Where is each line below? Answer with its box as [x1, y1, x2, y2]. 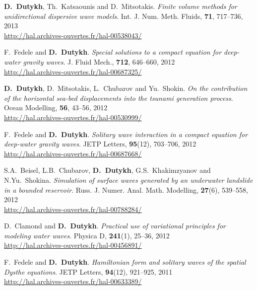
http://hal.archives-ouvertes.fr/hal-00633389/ [4, 276, 142, 287]
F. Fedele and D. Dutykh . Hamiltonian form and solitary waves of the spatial [4, 257, 246, 267]
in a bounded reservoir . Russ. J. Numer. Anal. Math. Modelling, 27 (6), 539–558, [4, 184, 249, 195]
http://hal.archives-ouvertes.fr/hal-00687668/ [4, 148, 142, 158]
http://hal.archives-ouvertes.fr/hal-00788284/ [4, 204, 142, 214]
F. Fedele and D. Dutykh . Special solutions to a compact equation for [4, 47, 222, 57]
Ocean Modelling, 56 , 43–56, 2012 [4, 102, 108, 113]
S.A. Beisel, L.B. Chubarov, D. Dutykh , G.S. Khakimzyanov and [4, 165, 211, 175]
